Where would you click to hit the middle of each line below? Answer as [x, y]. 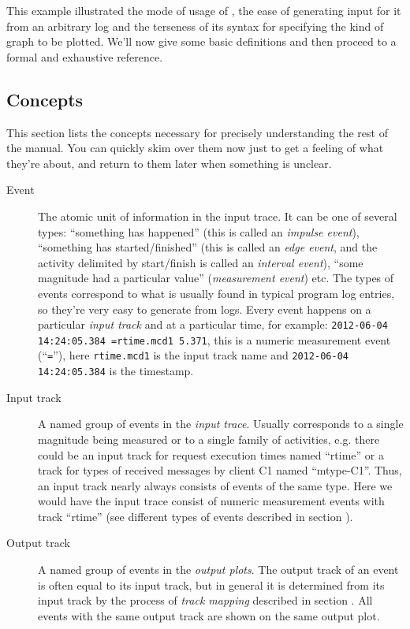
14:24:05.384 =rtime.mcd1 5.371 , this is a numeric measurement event [214, 339]
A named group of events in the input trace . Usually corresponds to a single [221, 424]
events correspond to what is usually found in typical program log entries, [216, 293]
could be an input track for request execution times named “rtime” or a [211, 454]
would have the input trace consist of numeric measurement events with [211, 501]
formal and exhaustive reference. [85, 56]
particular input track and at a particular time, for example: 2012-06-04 [213, 324]
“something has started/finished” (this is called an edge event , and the [208, 247]
